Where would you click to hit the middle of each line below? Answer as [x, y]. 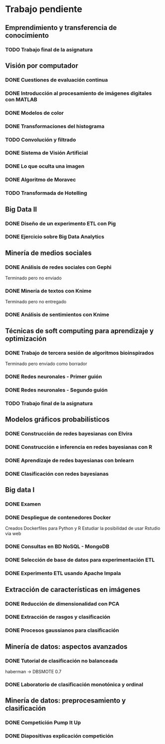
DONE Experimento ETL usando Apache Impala [63, 573]
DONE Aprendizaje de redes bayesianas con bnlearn [70, 460]
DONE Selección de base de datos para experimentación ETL [80, 560]
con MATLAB [21, 99]
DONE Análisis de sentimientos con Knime [57, 315]
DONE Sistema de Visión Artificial [46, 153]
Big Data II [21, 209]
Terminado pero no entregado [36, 302]
